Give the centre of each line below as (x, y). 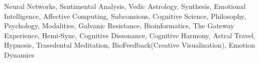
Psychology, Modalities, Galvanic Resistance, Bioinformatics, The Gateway (119, 26)
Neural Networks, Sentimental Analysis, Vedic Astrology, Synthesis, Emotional (125, 6)
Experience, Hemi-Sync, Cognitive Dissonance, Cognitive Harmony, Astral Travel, (130, 35)
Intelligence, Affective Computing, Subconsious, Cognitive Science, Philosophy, (125, 16)
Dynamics (19, 54)
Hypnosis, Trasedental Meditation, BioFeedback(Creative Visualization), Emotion (129, 45)
